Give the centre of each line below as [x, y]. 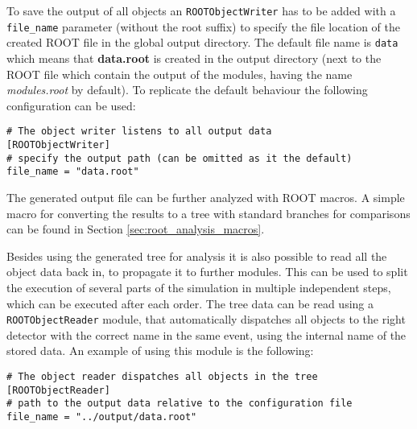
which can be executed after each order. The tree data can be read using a [190, 303]
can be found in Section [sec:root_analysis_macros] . [136, 229]
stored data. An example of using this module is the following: [160, 351]
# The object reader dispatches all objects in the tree [162, 376]
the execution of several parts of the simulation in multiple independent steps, [199, 287]
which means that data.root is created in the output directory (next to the [194, 58]
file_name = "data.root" [73, 172]
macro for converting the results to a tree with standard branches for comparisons [208, 213]
